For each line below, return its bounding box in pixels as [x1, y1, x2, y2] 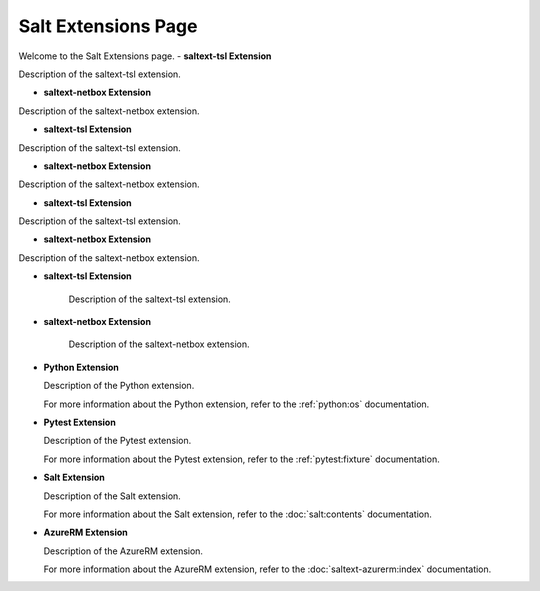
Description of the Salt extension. [43, 490, 182, 502]
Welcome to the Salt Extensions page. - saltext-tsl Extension [18, 50, 272, 62]
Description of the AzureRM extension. [43, 545, 204, 557]
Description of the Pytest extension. [43, 435, 192, 447]
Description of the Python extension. [43, 380, 195, 392]
